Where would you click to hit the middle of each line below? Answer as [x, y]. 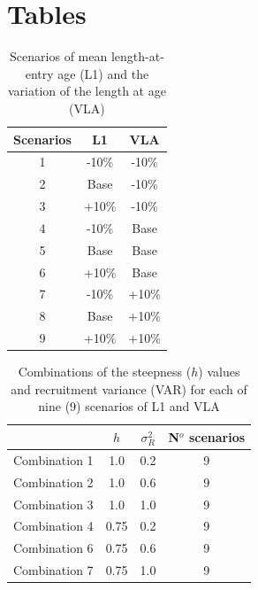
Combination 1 [53, 459]
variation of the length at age [87, 91]
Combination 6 [53, 548]
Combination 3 [53, 504]
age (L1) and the [103, 73]
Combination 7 [53, 570]
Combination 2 [53, 481]
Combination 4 [53, 526]
